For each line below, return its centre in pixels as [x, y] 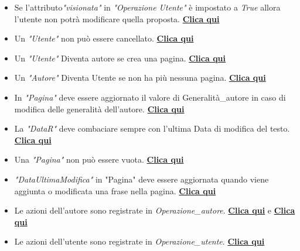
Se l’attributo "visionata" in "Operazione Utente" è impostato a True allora [147, 7]
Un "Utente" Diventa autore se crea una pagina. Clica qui [120, 58]
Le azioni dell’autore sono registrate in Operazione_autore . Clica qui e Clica [155, 210]
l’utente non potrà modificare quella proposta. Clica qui [117, 18]
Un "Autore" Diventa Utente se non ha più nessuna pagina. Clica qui [140, 78]
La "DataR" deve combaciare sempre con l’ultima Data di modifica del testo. [152, 128]
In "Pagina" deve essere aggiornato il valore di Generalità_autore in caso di [150, 97]
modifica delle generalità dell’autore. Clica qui [99, 109]
